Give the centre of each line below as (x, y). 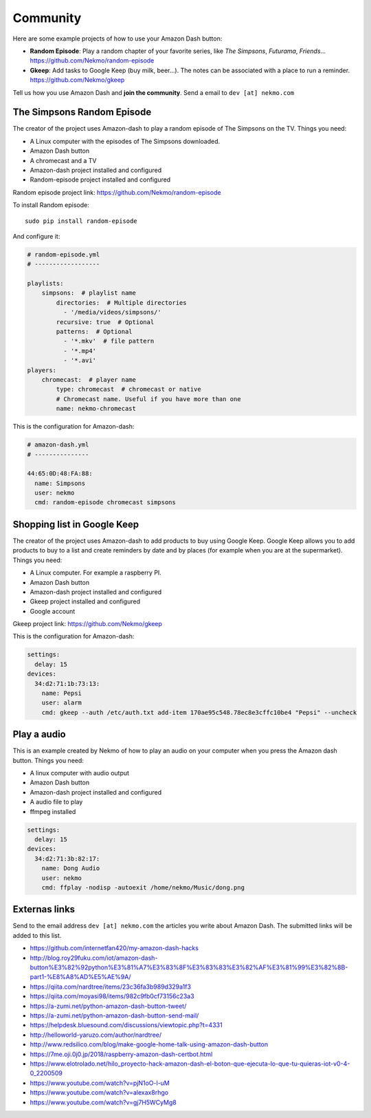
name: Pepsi (62, 694)
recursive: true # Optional (105, 322)
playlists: (45, 283)
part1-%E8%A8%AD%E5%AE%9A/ (80, 977)
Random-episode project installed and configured (100, 180)
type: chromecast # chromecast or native (129, 389)
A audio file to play (56, 802)
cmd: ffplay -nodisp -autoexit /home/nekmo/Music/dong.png (143, 887)
